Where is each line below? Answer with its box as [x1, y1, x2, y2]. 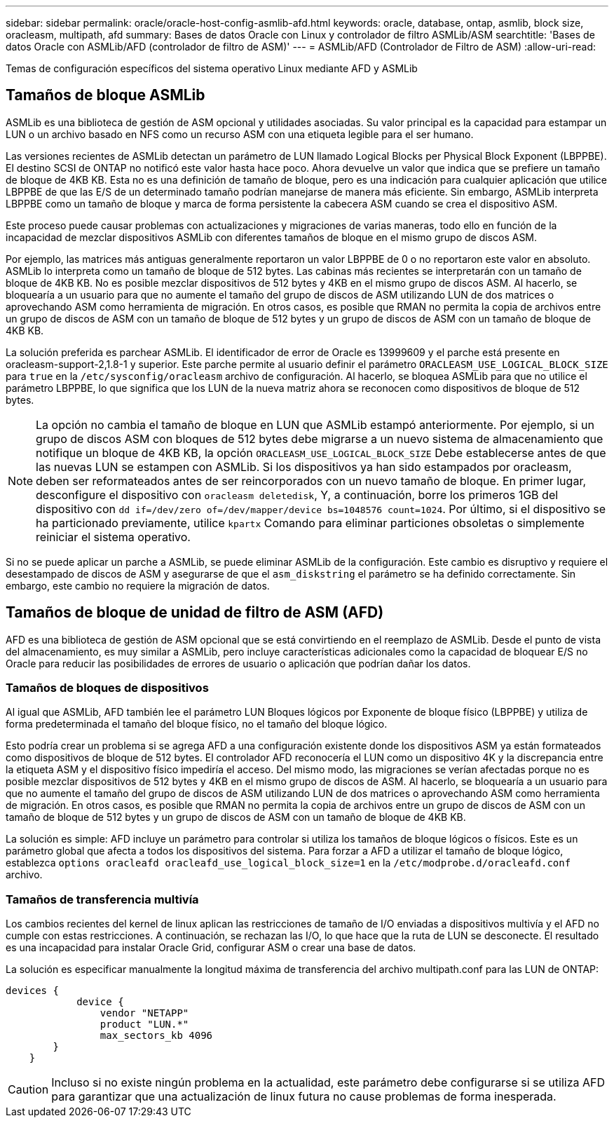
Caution [8, 1082, 49, 1097]
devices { [6, 985, 59, 997]
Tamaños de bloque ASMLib [6, 86, 205, 104]
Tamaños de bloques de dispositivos [6, 681, 209, 695]
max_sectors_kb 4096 [100, 1030, 213, 1042]
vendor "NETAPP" [100, 1007, 189, 1019]
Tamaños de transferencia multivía [6, 892, 199, 906]
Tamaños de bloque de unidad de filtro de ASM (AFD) [6, 604, 384, 622]
